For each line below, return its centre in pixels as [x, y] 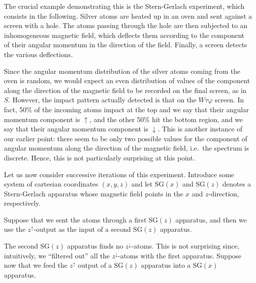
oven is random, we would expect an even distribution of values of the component [127, 80]
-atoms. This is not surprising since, [186, 246]
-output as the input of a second [82, 229]
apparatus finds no [95, 246]
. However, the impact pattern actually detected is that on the [102, 100]
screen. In [229, 100]
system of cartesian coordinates [51, 184]
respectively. [22, 203]
